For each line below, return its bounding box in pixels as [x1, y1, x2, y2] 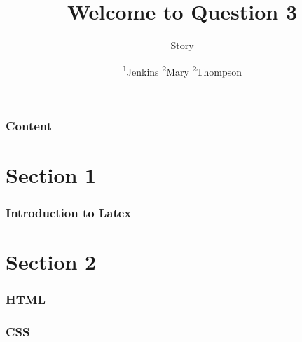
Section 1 [6, 160, 97, 189]
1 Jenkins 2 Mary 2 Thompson [122, 62, 242, 78]
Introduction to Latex [6, 204, 132, 221]
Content [6, 116, 53, 134]
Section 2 [6, 247, 97, 276]
